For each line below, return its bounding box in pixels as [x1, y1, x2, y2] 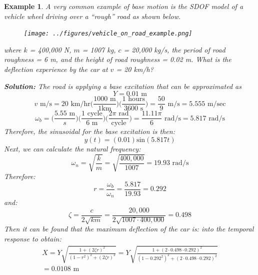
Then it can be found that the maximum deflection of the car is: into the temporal [4, 223, 254, 234]
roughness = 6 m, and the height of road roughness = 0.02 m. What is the [4, 54, 231, 64]
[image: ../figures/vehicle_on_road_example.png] [24, 30, 192, 37]
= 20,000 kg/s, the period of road [123, 44, 225, 54]
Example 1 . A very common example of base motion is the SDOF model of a [4, 1, 243, 11]
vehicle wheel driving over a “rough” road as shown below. [4, 10, 181, 21]
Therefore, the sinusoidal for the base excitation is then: [4, 126, 175, 136]
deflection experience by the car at [4, 64, 108, 74]
